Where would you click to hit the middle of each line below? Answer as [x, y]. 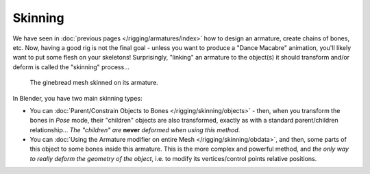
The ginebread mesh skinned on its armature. [94, 83]
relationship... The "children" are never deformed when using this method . [135, 129]
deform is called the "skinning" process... [71, 67]
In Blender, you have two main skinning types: [78, 98]
